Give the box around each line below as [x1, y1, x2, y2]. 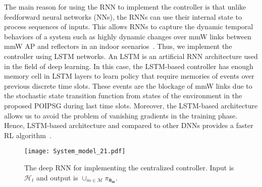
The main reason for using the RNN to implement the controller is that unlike [4, 2, 246, 12]
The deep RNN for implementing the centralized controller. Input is [24, 162, 234, 172]
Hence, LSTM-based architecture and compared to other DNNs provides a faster [4, 120, 253, 131]
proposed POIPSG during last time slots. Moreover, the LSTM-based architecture [4, 100, 258, 110]
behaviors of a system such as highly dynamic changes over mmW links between [4, 31, 251, 41]
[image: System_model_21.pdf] [24, 148, 126, 155]
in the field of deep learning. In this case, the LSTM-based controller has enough [4, 60, 253, 71]
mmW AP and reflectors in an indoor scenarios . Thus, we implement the [4, 41, 232, 51]
